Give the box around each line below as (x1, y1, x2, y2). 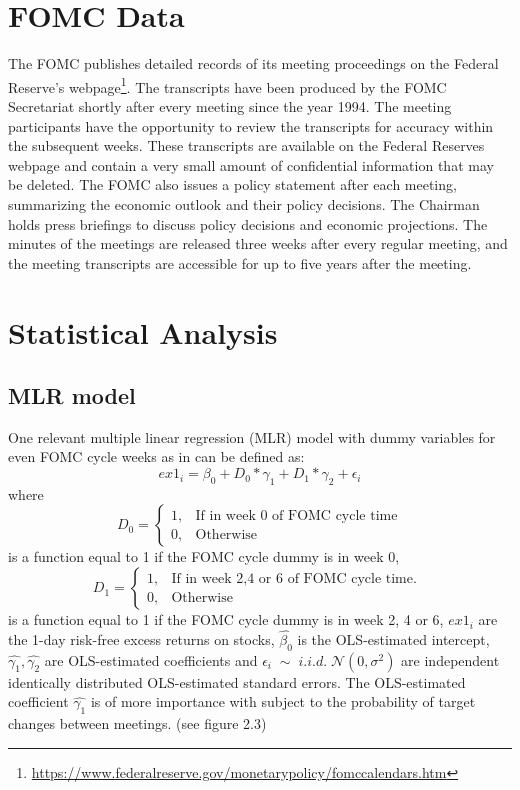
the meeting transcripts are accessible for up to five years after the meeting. (8, 252, 472, 273)
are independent (401, 649, 500, 670)
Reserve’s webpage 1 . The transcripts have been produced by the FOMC (8, 73, 447, 97)
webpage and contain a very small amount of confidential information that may (8, 154, 494, 175)
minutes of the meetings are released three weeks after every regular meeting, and (8, 233, 508, 254)
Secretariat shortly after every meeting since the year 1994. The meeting (8, 95, 452, 116)
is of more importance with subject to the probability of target (90, 691, 476, 712)
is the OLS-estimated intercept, (297, 628, 490, 649)
